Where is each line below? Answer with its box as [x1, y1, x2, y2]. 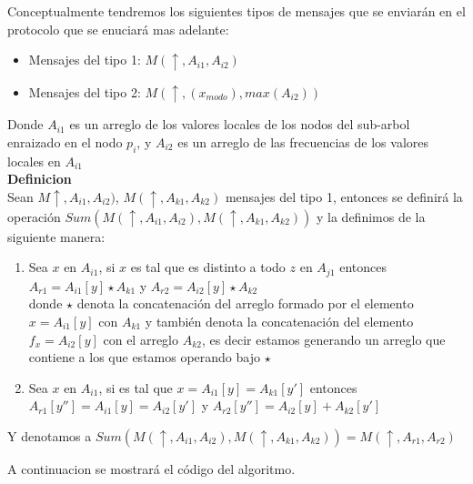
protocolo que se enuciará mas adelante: [7, 19, 229, 38]
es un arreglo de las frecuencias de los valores [177, 133, 429, 151]
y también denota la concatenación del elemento [145, 311, 414, 330]
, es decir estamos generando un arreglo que [201, 329, 446, 348]
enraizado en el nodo [7, 133, 123, 151]
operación [7, 207, 61, 226]
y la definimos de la [316, 207, 426, 226]
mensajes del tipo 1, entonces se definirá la [225, 187, 463, 206]
